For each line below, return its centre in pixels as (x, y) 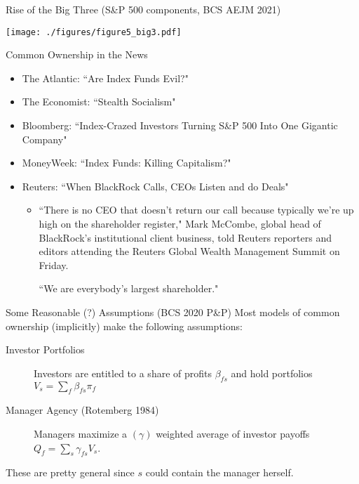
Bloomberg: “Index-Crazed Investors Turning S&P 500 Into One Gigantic (180, 125)
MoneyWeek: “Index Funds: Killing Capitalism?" (127, 163)
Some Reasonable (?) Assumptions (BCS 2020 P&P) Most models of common (173, 312)
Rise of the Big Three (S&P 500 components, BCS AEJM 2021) (143, 9)
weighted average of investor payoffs (233, 433)
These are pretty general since (70, 472)
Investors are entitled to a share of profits (123, 373)
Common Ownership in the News (77, 54)
